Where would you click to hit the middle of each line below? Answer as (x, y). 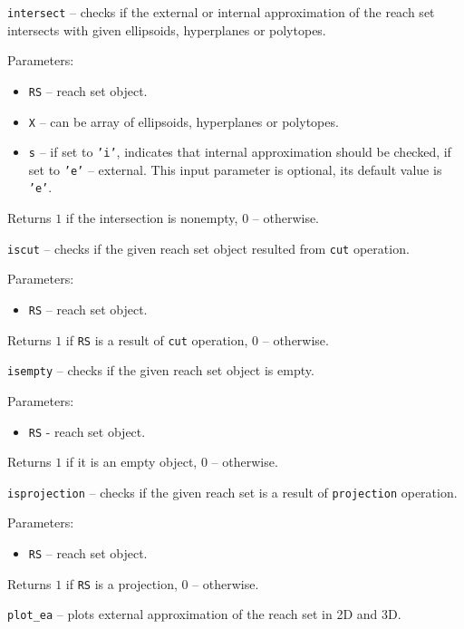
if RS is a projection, (121, 583)
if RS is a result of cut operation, (157, 339)
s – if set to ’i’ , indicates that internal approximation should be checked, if (240, 152)
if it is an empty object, (131, 462)
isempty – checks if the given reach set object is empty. (161, 370)
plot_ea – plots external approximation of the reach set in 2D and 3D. (204, 614)
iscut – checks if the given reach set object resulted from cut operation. (208, 248)
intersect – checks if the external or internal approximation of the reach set (221, 12)
